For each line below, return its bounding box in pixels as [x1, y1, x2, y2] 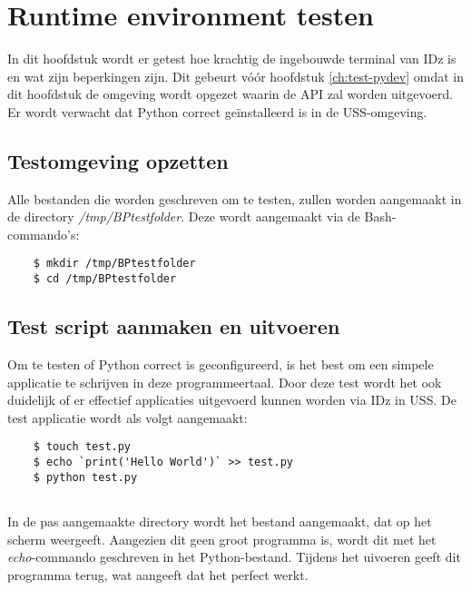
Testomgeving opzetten [7, 146, 229, 174]
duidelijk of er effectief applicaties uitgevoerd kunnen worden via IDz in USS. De [7, 390, 456, 409]
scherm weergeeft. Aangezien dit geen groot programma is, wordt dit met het [7, 529, 437, 548]
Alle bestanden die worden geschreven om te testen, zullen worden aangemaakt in [7, 189, 462, 208]
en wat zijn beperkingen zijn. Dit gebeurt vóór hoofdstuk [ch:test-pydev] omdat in [7, 66, 464, 85]
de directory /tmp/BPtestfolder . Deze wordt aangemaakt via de [7, 207, 360, 226]
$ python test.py [33, 470, 138, 484]
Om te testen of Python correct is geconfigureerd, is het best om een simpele [7, 355, 434, 373]
